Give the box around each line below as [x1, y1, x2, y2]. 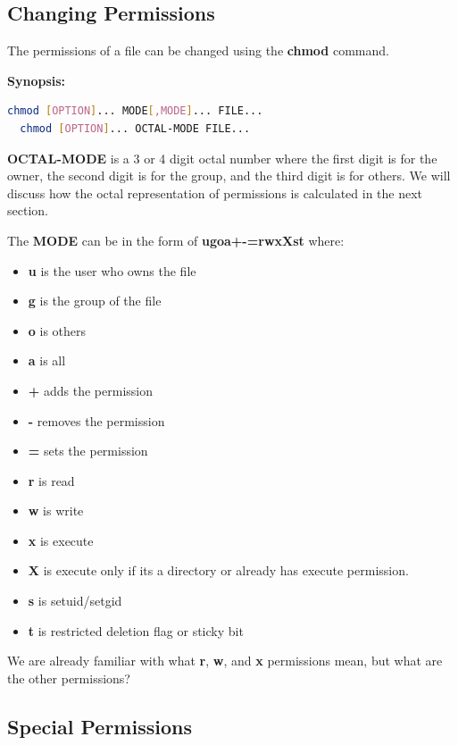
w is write [28, 501, 84, 520]
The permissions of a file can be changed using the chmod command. [7, 41, 389, 60]
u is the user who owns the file [28, 261, 196, 280]
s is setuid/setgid [28, 591, 122, 610]
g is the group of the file [28, 291, 162, 310]
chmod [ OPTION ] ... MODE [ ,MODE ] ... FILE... [7, 105, 263, 118]
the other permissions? [7, 668, 130, 687]
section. [7, 201, 48, 220]
